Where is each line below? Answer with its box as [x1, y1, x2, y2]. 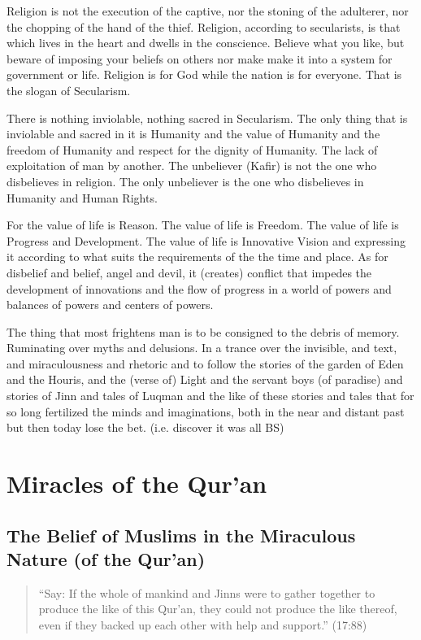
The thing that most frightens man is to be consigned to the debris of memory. [7, 323, 400, 340]
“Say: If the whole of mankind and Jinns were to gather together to [38, 584, 375, 601]
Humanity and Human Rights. [7, 189, 158, 206]
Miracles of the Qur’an [7, 467, 267, 500]
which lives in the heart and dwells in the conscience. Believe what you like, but [7, 34, 405, 51]
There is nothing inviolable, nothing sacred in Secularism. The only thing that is [7, 109, 408, 126]
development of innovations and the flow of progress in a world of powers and [7, 280, 392, 297]
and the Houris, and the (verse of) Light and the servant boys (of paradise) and [7, 371, 403, 388]
